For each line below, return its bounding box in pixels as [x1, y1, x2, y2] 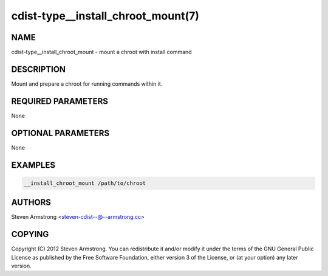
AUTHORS [11, 198, 52, 208]
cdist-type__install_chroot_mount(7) [11, 9, 200, 22]
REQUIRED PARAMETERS [11, 96, 109, 106]
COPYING [11, 229, 49, 240]
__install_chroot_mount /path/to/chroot [24, 179, 146, 187]
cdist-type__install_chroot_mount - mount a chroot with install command [11, 49, 192, 56]
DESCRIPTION [11, 64, 66, 74]
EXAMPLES [11, 160, 56, 170]
